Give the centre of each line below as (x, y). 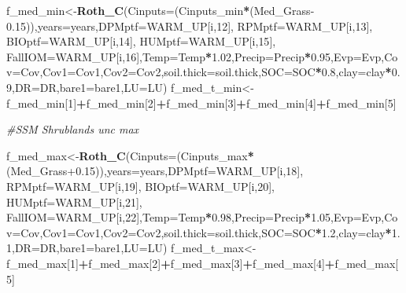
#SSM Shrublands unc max (73, 129)
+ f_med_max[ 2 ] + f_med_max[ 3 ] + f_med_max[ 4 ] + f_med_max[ (238, 263)
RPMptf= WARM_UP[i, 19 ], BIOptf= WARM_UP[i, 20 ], (141, 186)
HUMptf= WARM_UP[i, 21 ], (74, 201)
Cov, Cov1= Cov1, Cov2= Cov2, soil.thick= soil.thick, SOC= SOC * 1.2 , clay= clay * (206, 232)
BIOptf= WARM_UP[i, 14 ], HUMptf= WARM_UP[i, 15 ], (141, 41)
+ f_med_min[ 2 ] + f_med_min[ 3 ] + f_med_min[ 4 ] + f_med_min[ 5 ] (236, 103)
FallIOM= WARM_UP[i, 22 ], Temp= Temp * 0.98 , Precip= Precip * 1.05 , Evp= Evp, (196, 217)
